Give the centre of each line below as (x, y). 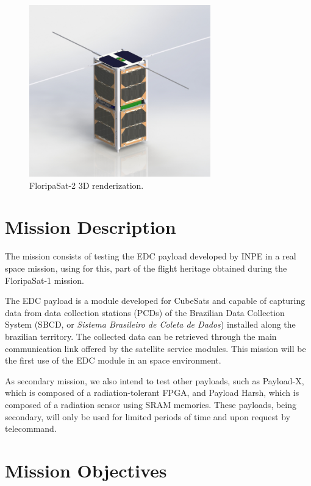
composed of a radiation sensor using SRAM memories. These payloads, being (151, 404)
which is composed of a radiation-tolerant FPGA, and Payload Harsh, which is (152, 393)
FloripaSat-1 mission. (45, 280)
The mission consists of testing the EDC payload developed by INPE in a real (151, 256)
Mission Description (91, 227)
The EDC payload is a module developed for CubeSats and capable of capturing (155, 301)
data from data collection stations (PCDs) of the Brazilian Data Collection (145, 312)
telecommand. (31, 428)
